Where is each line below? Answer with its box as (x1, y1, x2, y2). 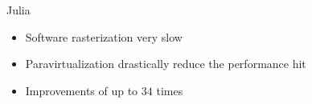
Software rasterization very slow (25, 28, 183, 45)
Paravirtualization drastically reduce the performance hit (25, 55, 306, 72)
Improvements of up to (25, 82, 138, 98)
